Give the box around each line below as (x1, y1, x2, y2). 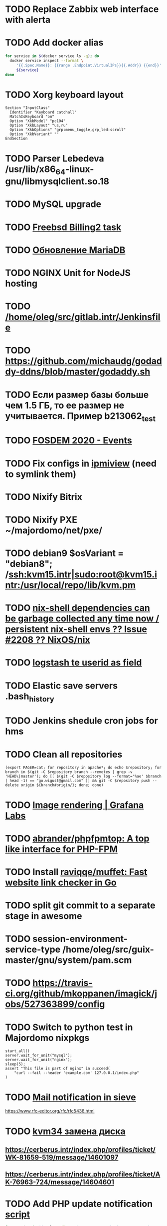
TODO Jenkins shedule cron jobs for (5, 715, 158, 726)
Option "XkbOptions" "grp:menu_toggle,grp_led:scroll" (9, 127, 126, 132)
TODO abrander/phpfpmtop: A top (5, 832, 150, 844)
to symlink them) (5, 468, 76, 479)
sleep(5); (5, 1061, 26, 1067)
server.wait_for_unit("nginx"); (5, 1057, 72, 1062)
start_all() (5, 1048, 30, 1053)
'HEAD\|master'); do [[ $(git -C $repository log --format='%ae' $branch (5, 774, 162, 779)
